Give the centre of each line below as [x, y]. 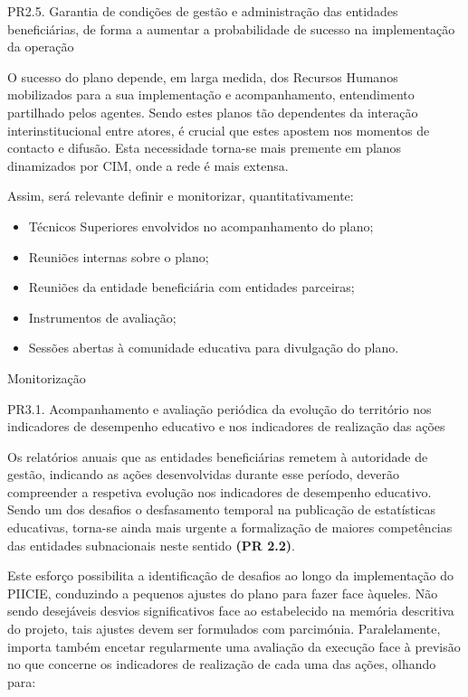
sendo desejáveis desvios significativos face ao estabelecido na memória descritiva [231, 611]
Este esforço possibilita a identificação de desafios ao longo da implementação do [230, 575]
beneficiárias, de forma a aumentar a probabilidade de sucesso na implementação [231, 28]
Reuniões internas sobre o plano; [119, 256]
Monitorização [47, 377]
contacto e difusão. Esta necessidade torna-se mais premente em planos [205, 148]
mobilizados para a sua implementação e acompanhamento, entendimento [211, 94]
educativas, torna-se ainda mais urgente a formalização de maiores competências [230, 527]
